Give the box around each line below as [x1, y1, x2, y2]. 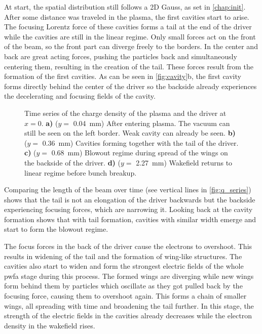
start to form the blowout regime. [4, 224, 108, 234]
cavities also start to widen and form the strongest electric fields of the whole [4, 261, 244, 271]
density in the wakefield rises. [4, 320, 95, 330]
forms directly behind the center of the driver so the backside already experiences [4, 80, 257, 91]
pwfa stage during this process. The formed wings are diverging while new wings [4, 270, 254, 281]
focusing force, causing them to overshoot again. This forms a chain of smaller [4, 290, 247, 301]
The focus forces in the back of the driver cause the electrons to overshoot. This [4, 241, 252, 252]
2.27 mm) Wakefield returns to [136, 157, 233, 168]
